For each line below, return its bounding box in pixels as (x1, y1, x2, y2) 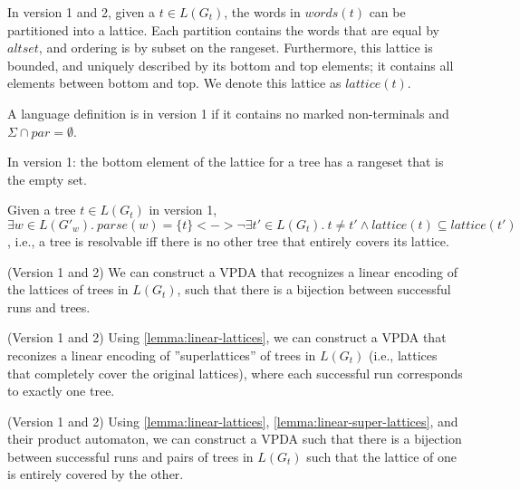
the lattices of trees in (7, 280, 129, 299)
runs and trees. (7, 297, 91, 316)
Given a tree (7, 200, 76, 219)
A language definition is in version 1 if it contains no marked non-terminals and (7, 103, 449, 122)
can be (369, 3, 406, 21)
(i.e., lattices (369, 345, 438, 364)
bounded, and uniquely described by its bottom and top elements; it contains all (7, 55, 454, 74)
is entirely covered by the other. (7, 465, 184, 484)
